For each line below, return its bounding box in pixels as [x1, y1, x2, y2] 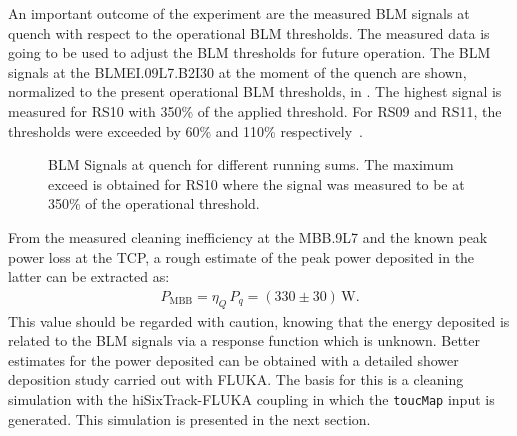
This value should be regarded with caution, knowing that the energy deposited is [8, 310, 510, 331]
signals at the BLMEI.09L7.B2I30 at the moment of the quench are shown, [8, 61, 467, 82]
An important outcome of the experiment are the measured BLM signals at [8, 3, 470, 23]
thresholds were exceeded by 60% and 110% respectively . [8, 120, 363, 141]
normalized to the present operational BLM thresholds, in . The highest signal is [8, 81, 502, 102]
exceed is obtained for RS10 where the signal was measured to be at [48, 173, 465, 194]
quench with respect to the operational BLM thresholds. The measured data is [8, 22, 490, 43]
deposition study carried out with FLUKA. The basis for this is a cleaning [8, 369, 464, 390]
